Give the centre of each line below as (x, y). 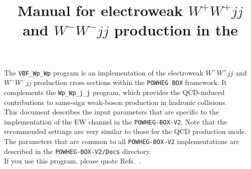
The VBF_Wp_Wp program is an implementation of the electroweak (104, 72)
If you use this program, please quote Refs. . (72, 161)
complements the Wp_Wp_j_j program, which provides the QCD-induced (114, 92)
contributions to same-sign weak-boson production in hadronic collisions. (116, 102)
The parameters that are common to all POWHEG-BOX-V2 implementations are (122, 141)
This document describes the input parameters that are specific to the (112, 112)
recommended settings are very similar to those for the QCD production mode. (125, 131)
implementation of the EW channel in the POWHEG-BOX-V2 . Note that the (116, 121)
